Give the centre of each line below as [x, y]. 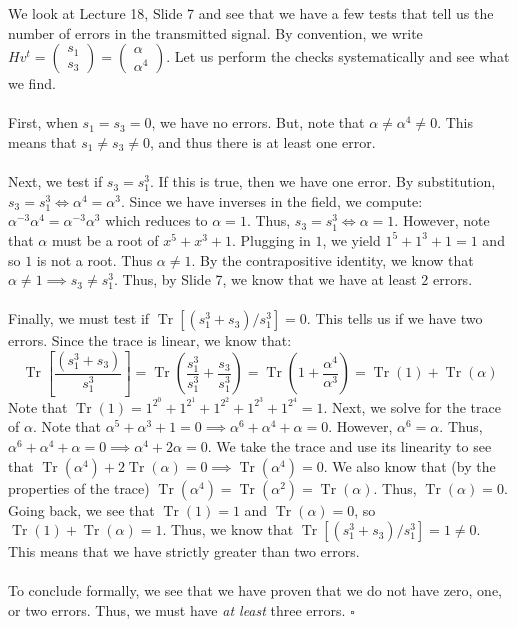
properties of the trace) [79, 487]
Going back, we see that [81, 509]
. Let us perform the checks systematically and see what [338, 56]
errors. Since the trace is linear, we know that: [150, 340]
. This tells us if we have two [394, 318]
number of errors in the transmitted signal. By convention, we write [215, 32]
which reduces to [156, 220]
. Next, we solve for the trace [412, 406]
